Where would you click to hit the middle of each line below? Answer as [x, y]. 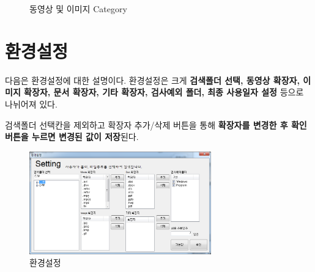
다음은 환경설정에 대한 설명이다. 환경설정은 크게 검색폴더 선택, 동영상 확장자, [152, 80]
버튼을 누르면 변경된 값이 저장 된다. [72, 137]
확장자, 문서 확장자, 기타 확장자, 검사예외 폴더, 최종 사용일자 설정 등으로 [164, 92]
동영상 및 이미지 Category [78, 9]
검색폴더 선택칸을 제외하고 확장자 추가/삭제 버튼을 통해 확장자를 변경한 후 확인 [156, 124]
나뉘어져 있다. [31, 104]
